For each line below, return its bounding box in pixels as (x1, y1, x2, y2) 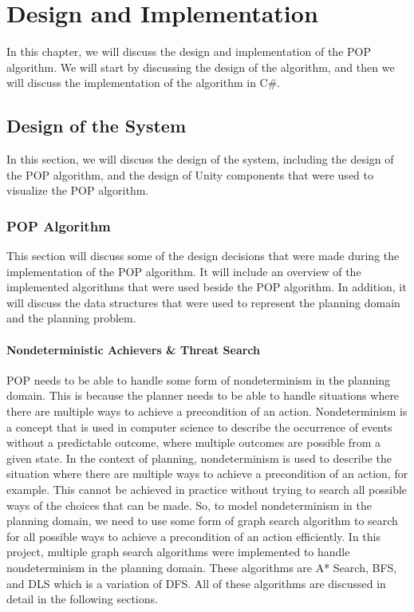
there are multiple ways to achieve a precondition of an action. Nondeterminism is (6, 403, 408, 420)
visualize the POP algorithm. (6, 182, 149, 199)
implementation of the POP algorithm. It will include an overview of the (6, 263, 361, 279)
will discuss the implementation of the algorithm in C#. (6, 74, 281, 91)
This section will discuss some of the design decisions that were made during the (6, 247, 400, 264)
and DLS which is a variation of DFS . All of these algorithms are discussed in (6, 574, 386, 591)
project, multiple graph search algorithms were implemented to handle (6, 543, 350, 560)
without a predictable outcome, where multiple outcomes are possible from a (6, 434, 380, 451)
